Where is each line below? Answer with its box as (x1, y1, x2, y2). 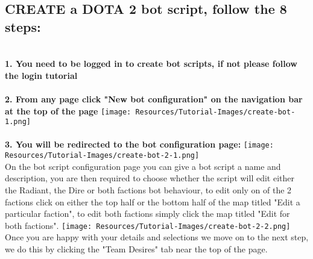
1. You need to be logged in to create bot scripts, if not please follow (5, 57, 297, 70)
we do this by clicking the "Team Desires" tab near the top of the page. (5, 243, 268, 255)
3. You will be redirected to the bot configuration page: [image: (5, 138, 274, 151)
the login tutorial (5, 69, 78, 81)
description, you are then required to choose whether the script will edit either (5, 172, 295, 184)
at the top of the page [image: (5, 104, 131, 117)
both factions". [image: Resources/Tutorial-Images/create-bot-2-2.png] (5, 219, 291, 231)
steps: (5, 17, 41, 36)
